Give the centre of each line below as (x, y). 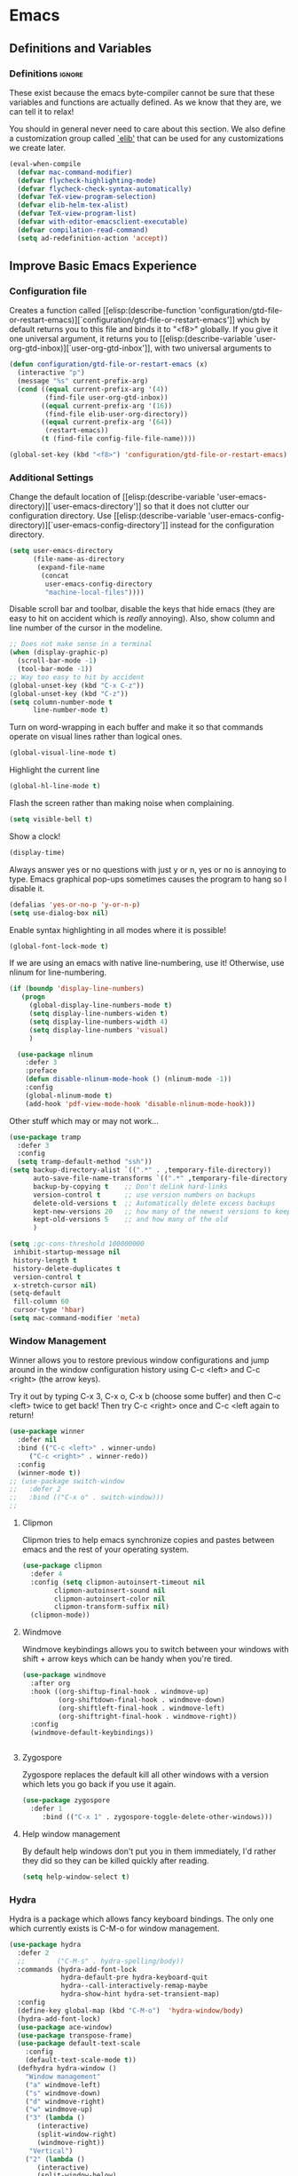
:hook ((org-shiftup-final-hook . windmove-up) (120, 1691)
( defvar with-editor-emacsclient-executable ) (103, 222)
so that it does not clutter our (196, 506)
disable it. (27, 888)
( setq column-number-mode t (61, 702)
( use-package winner (47, 1432)
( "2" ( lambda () (55, 2159)
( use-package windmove (64, 1675)
